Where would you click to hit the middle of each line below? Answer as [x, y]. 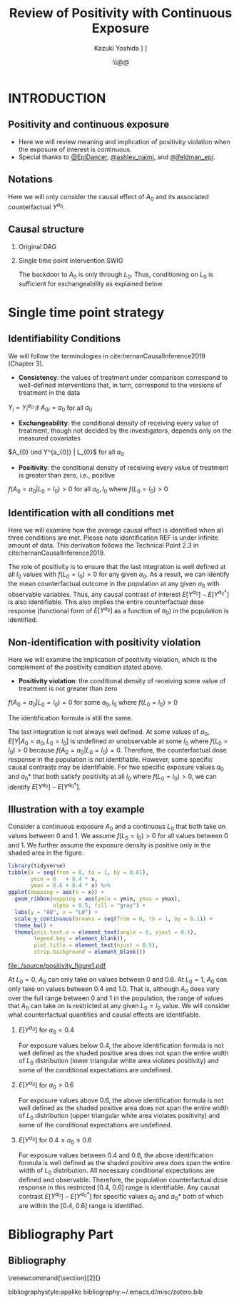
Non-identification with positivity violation [105, 642]
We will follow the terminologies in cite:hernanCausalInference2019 [107, 356]
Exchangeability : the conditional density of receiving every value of [118, 423]
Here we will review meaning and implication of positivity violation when [124, 141]
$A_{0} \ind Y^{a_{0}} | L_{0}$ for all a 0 [66, 453]
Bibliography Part [61, 1234]
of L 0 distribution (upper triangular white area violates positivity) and [119, 1117]
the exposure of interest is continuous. [75, 149]
